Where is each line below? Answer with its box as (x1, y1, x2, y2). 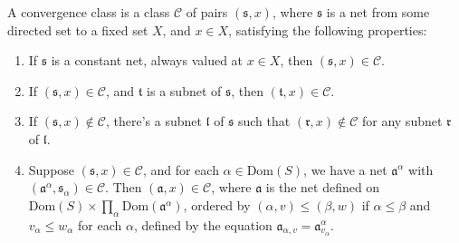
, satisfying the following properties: (228, 20, 427, 39)
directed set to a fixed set (7, 20, 148, 39)
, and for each (142, 160, 219, 179)
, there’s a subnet (105, 112, 202, 131)
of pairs (186, 3, 228, 21)
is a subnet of (147, 81, 222, 100)
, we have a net (303, 160, 387, 179)
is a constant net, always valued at (51, 51, 244, 70)
